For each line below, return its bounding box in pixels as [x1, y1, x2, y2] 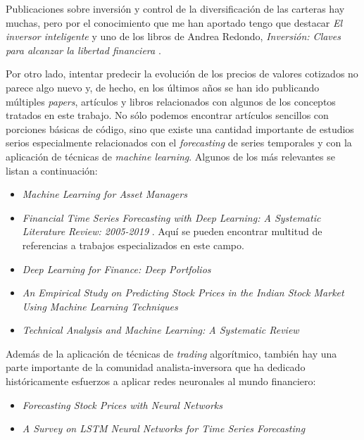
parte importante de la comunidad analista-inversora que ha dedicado [6, 360, 306, 375]
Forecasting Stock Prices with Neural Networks [22, 397, 222, 412]
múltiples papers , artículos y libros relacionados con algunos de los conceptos [6, 94, 336, 108]
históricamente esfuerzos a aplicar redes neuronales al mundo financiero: [6, 374, 316, 389]
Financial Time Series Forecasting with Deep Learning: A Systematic [22, 210, 321, 225]
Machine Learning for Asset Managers [22, 187, 187, 201]
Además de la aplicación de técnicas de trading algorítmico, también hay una [6, 346, 337, 360]
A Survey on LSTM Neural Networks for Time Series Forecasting [22, 421, 306, 436]
